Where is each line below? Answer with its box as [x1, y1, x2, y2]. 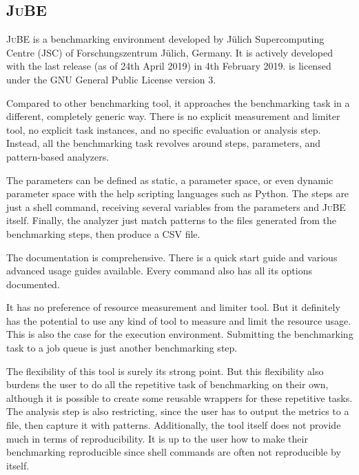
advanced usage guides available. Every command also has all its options [6, 263, 313, 278]
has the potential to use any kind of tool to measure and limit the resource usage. [6, 313, 351, 327]
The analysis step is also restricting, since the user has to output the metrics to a [6, 404, 349, 418]
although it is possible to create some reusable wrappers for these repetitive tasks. [6, 390, 353, 405]
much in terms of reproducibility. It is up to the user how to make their [6, 431, 308, 445]
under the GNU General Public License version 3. [6, 72, 216, 86]
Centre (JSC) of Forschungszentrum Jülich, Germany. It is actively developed [6, 45, 333, 59]
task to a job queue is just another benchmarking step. [6, 341, 238, 355]
